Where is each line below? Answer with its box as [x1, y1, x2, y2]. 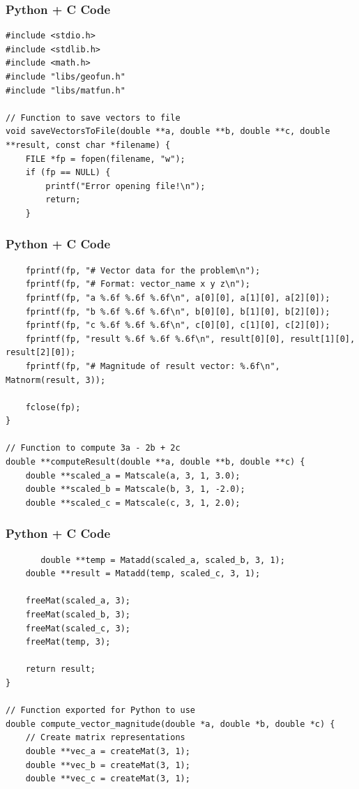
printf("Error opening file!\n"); [45, 181, 206, 191]
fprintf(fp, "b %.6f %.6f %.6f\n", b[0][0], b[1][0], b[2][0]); [25, 306, 330, 317]
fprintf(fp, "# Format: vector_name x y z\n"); [25, 279, 250, 290]
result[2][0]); [6, 347, 76, 358]
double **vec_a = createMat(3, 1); [25, 746, 190, 756]
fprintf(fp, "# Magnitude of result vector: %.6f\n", [25, 361, 280, 371]
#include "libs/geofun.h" [6, 72, 125, 82]
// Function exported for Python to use [6, 705, 196, 716]
